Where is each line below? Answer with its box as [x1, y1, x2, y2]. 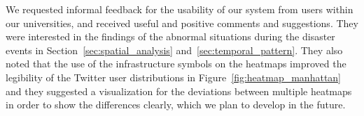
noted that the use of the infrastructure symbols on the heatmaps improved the [6, 56, 346, 71]
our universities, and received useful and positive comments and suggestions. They [6, 15, 358, 30]
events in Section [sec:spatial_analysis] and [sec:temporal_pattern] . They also [6, 42, 343, 57]
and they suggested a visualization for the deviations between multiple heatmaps [6, 83, 352, 98]
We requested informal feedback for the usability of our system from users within [6, 2, 353, 16]
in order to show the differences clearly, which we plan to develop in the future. [6, 97, 346, 112]
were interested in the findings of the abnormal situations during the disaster [6, 29, 335, 44]
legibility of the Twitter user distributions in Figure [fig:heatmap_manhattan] [6, 69, 342, 84]
